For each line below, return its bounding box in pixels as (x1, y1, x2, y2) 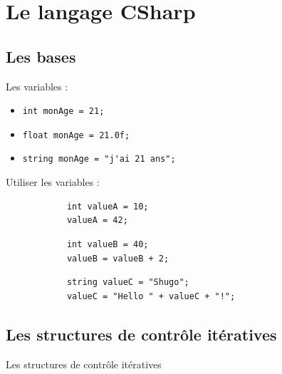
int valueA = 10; (66, 201, 149, 212)
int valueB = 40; (66, 239, 149, 249)
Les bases (6, 45, 76, 67)
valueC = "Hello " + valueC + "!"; (66, 291, 236, 301)
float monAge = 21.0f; (22, 130, 130, 140)
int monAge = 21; (22, 106, 105, 117)
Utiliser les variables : (6, 175, 100, 189)
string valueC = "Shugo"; (66, 277, 189, 288)
